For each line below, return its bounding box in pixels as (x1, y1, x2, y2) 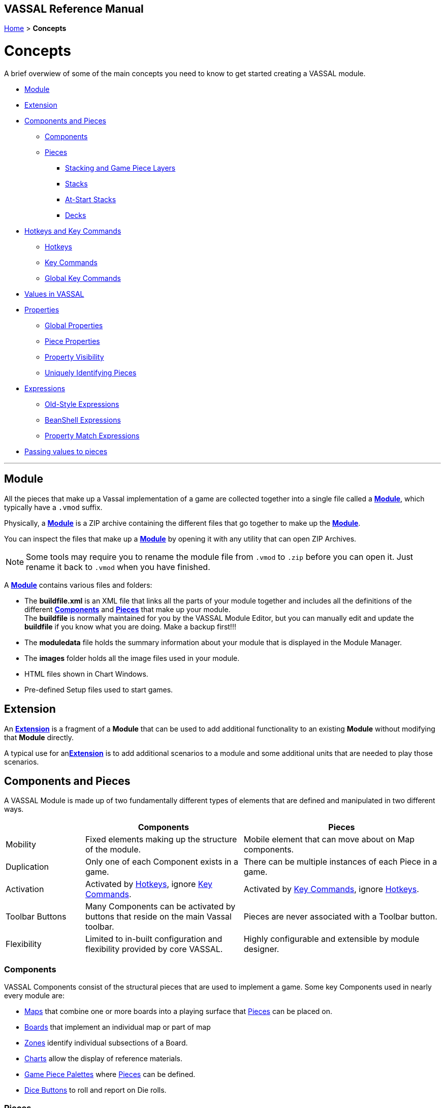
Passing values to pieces (24, 447, 108, 456)
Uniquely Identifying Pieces (45, 368, 137, 377)
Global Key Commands (45, 273, 121, 282)
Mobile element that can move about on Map (243, 834, 415, 845)
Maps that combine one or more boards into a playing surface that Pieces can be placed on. (24, 1007, 333, 1016)
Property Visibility (45, 352, 104, 361)
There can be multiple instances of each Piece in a (243, 857, 437, 867)
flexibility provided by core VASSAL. (85, 944, 223, 955)
